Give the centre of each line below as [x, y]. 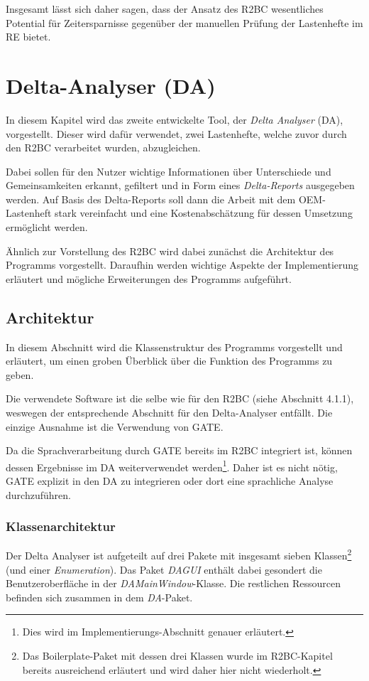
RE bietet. [28, 37]
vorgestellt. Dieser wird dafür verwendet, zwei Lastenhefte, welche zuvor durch [176, 133]
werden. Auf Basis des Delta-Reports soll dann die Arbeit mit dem [151, 199]
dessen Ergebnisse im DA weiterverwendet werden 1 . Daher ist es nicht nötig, [172, 466]
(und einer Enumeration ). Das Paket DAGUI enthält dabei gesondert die [164, 569]
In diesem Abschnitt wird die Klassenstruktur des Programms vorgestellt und [174, 347]
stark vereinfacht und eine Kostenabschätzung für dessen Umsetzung [204, 213]
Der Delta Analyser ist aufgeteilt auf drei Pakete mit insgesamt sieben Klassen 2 [179, 554]
